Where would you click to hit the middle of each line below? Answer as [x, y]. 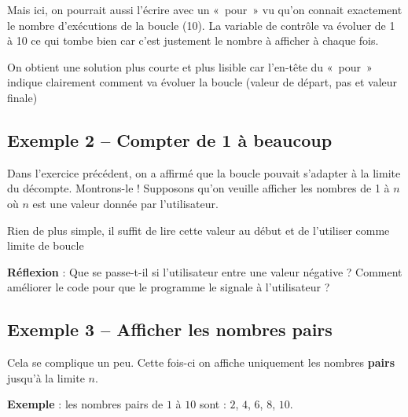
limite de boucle [46, 245]
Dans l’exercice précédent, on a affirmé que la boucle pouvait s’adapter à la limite [204, 172]
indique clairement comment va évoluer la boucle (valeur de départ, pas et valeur [202, 82]
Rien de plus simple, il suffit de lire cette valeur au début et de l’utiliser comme [198, 230]
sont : [213, 404]
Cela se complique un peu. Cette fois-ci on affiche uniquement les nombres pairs [201, 362]
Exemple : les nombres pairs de [85, 404]
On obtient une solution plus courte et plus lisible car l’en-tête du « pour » [190, 66]
